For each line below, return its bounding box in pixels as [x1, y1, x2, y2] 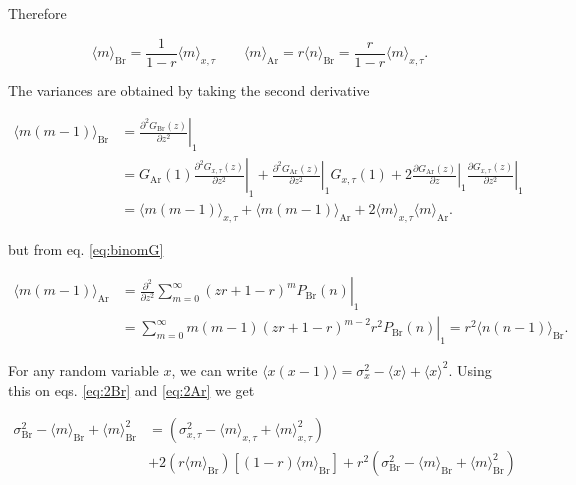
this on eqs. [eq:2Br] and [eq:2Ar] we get [8, 379, 255, 400]
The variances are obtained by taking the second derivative [8, 79, 370, 100]
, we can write [171, 359, 258, 380]
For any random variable [8, 359, 159, 380]
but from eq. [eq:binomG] [8, 238, 164, 259]
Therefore [8, 3, 67, 23]
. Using [448, 359, 492, 380]
